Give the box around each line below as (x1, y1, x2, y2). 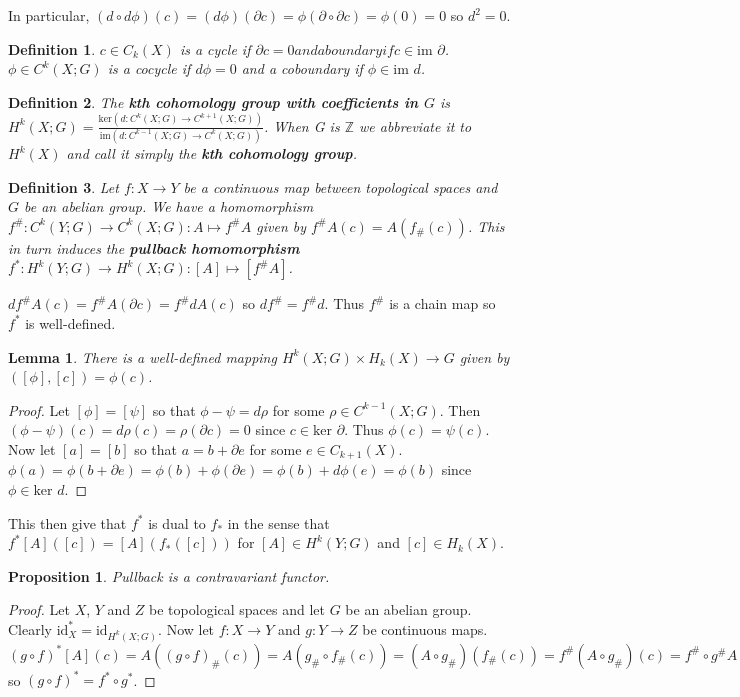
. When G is (263, 115, 340, 136)
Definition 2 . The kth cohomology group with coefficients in (8, 91, 419, 112)
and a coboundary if (241, 58, 363, 79)
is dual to (148, 512, 206, 533)
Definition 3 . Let (8, 176, 119, 197)
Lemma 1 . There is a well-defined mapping (8, 346, 277, 367)
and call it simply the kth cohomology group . (66, 143, 357, 163)
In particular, (8, 5, 90, 25)
